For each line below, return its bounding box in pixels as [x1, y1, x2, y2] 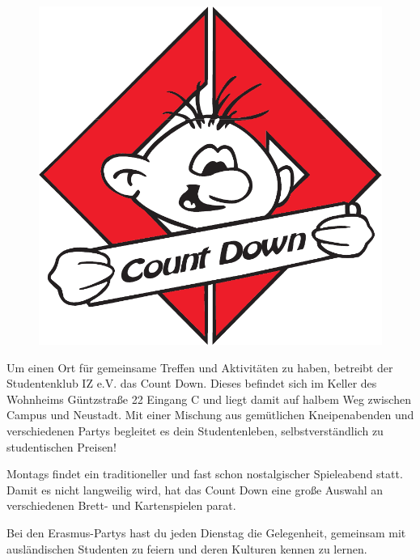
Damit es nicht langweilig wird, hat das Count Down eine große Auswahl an [6, 481, 384, 498]
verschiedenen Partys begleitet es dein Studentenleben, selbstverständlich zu [6, 422, 384, 439]
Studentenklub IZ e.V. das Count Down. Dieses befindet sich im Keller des [6, 375, 377, 392]
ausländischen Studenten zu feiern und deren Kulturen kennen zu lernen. [6, 540, 367, 557]
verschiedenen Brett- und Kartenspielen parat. [6, 497, 236, 514]
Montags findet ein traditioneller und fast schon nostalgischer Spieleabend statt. [6, 465, 403, 482]
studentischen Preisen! [6, 438, 117, 455]
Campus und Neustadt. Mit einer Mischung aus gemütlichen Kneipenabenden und [6, 406, 414, 423]
